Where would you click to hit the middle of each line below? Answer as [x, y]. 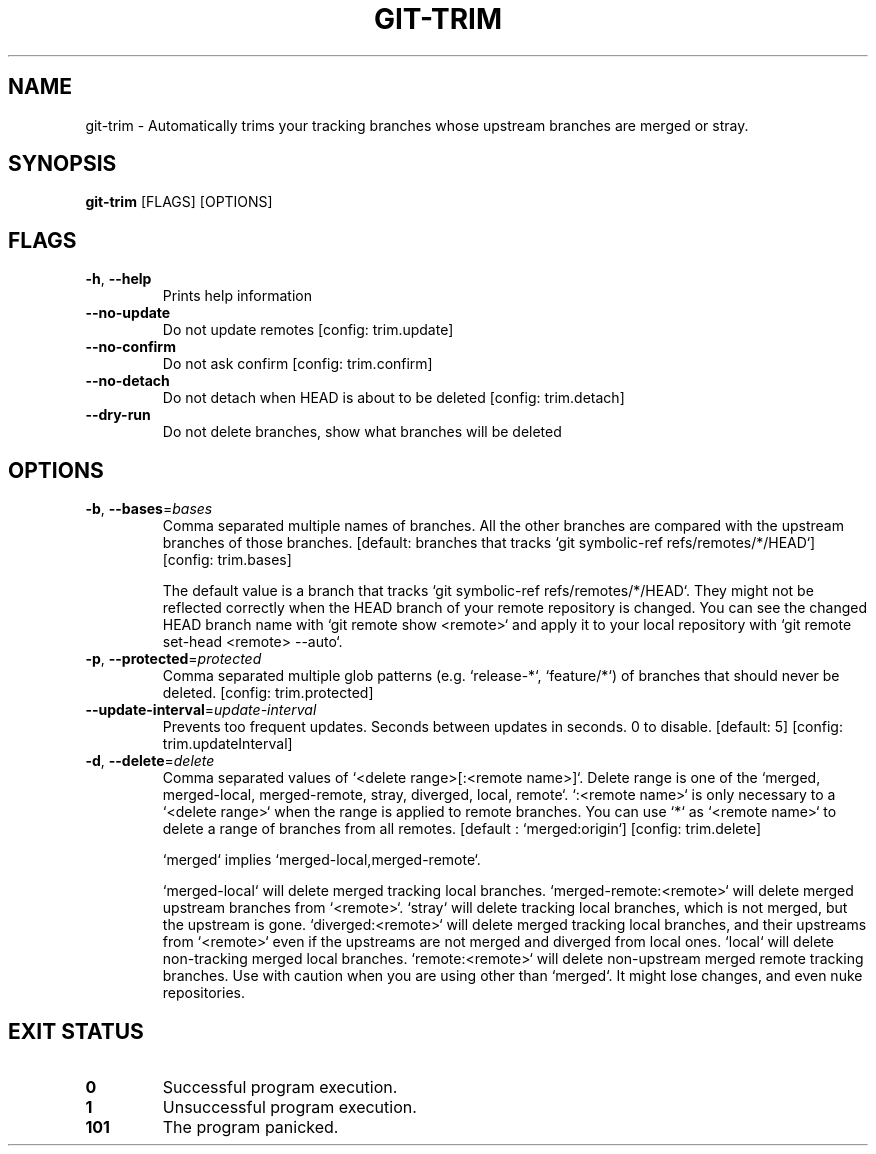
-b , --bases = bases [149, 509]
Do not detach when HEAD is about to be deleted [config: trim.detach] [393, 398]
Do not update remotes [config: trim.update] [308, 330]
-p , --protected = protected [173, 659]
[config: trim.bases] [227, 560]
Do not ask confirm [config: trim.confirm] [297, 364]
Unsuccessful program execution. [289, 1106]
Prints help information [237, 296]
